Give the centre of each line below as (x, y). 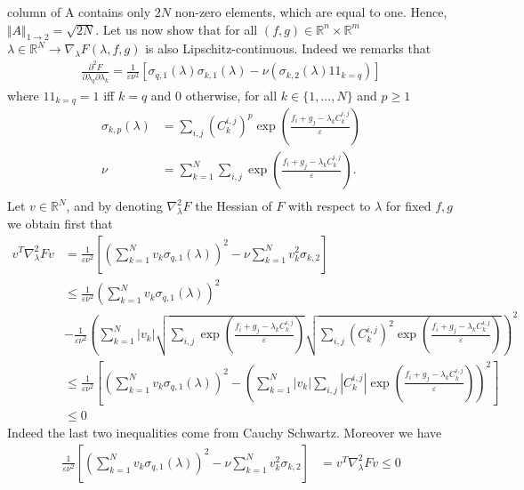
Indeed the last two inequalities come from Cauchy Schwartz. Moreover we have (225, 433)
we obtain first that (60, 223)
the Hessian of (234, 206)
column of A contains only (79, 12)
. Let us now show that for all (177, 29)
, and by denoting (114, 206)
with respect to (330, 206)
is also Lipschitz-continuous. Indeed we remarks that (288, 48)
